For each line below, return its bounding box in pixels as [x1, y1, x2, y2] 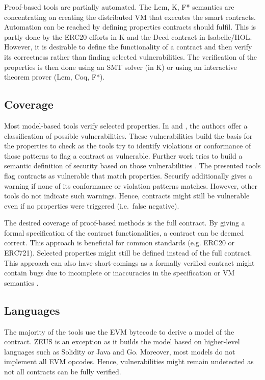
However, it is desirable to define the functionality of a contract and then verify [4, 41, 252, 52]
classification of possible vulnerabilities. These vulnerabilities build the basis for [4, 130, 253, 141]
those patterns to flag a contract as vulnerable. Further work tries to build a [4, 150, 243, 161]
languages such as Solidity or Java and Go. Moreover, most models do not [4, 346, 235, 357]
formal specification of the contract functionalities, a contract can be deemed [4, 227, 244, 238]
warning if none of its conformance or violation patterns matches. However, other [4, 180, 258, 191]
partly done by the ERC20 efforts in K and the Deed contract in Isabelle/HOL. [4, 31, 252, 42]
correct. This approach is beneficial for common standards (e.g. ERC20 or [4, 237, 235, 248]
